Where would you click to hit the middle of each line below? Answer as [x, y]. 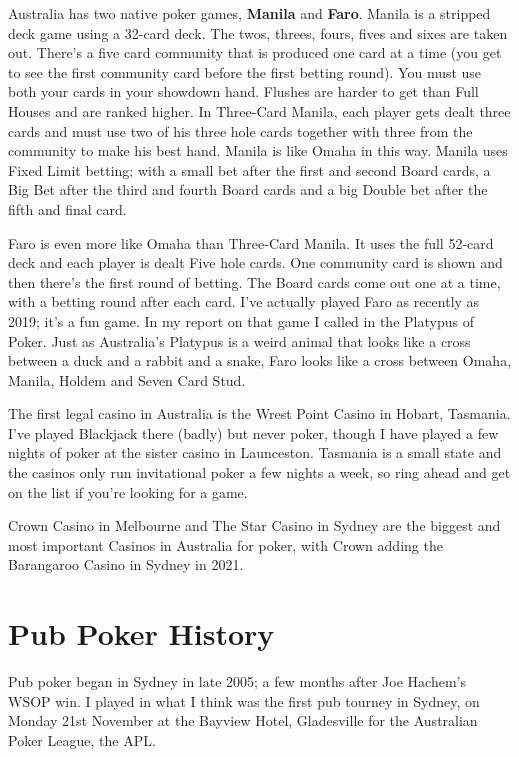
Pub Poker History [141, 633]
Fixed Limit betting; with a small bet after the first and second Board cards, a [249, 169]
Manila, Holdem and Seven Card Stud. [127, 379]
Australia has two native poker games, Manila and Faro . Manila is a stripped [249, 13]
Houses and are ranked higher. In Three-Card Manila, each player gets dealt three [259, 110]
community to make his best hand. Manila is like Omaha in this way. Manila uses [258, 150]
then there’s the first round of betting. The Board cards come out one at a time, [254, 281]
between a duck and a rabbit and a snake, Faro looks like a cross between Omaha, [260, 360]
